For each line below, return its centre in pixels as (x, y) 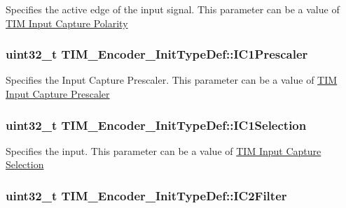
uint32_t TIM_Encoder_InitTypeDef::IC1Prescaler (157, 54)
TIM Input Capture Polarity (67, 23)
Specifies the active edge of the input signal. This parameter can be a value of (173, 9)
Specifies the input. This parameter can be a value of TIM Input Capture (164, 150)
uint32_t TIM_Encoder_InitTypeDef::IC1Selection (156, 125)
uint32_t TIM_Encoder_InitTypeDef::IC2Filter (146, 195)
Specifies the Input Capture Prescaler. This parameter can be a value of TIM (172, 80)
